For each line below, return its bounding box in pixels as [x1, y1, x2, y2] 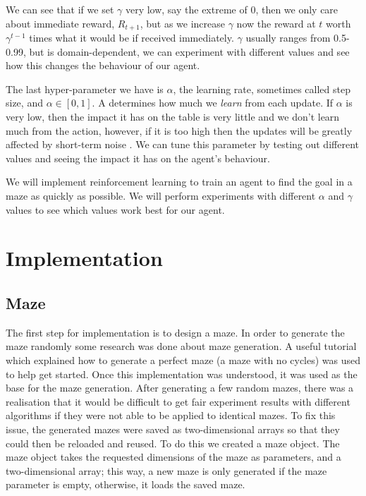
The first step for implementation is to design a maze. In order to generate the [6, 325, 345, 339]
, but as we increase [140, 16, 226, 30]
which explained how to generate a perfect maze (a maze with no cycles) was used [6, 352, 361, 367]
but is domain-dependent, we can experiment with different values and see [29, 44, 350, 59]
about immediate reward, [6, 16, 115, 30]
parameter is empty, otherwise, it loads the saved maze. [6, 477, 245, 492]
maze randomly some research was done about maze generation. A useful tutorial [6, 339, 357, 353]
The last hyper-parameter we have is [6, 81, 164, 96]
